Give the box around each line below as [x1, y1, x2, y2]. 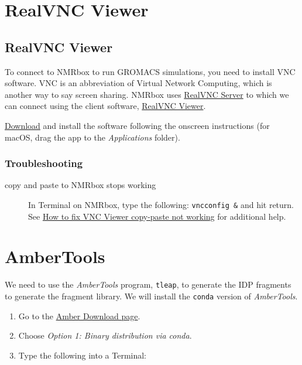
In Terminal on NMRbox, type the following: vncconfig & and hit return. [28, 198, 294, 210]
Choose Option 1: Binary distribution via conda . [18, 329, 192, 342]
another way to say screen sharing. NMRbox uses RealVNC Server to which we [5, 88, 289, 100]
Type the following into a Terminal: [18, 349, 147, 361]
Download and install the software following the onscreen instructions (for [5, 119, 270, 131]
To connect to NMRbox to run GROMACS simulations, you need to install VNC [5, 65, 296, 77]
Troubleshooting [5, 156, 83, 170]
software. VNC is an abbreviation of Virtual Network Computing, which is [5, 77, 272, 89]
